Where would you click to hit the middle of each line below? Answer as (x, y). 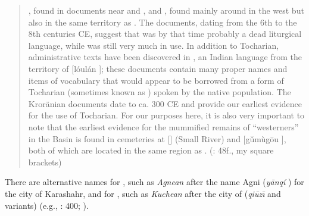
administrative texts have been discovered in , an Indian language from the (165, 57)
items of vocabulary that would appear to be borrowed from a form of (156, 80)
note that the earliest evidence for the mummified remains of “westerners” (163, 126)
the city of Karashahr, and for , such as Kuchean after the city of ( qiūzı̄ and (143, 193)
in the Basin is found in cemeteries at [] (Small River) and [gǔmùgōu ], (157, 138)
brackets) (45, 162)
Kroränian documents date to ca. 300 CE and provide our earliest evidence (165, 103)
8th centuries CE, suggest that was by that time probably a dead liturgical (165, 34)
